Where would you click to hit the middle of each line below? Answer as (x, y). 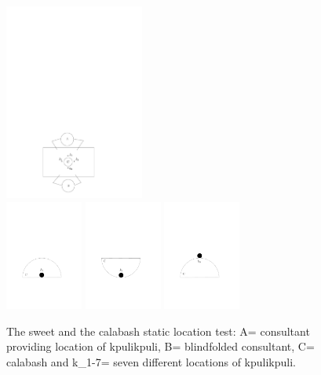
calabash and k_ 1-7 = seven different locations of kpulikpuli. (151, 361)
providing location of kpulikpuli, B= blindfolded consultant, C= (160, 346)
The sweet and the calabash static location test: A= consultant (158, 331)
